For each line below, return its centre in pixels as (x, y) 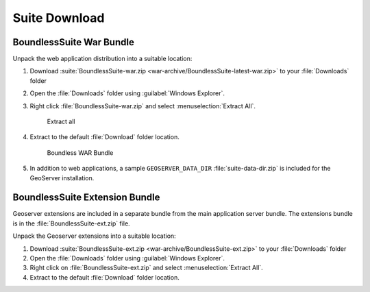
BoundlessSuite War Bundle (74, 42)
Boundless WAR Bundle (80, 153)
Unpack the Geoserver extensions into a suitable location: (94, 236)
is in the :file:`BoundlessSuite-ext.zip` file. (71, 223)
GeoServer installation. (62, 178)
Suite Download (59, 18)
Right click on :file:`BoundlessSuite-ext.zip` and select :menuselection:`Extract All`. (146, 268)
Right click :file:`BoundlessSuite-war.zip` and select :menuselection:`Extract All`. (143, 106)
